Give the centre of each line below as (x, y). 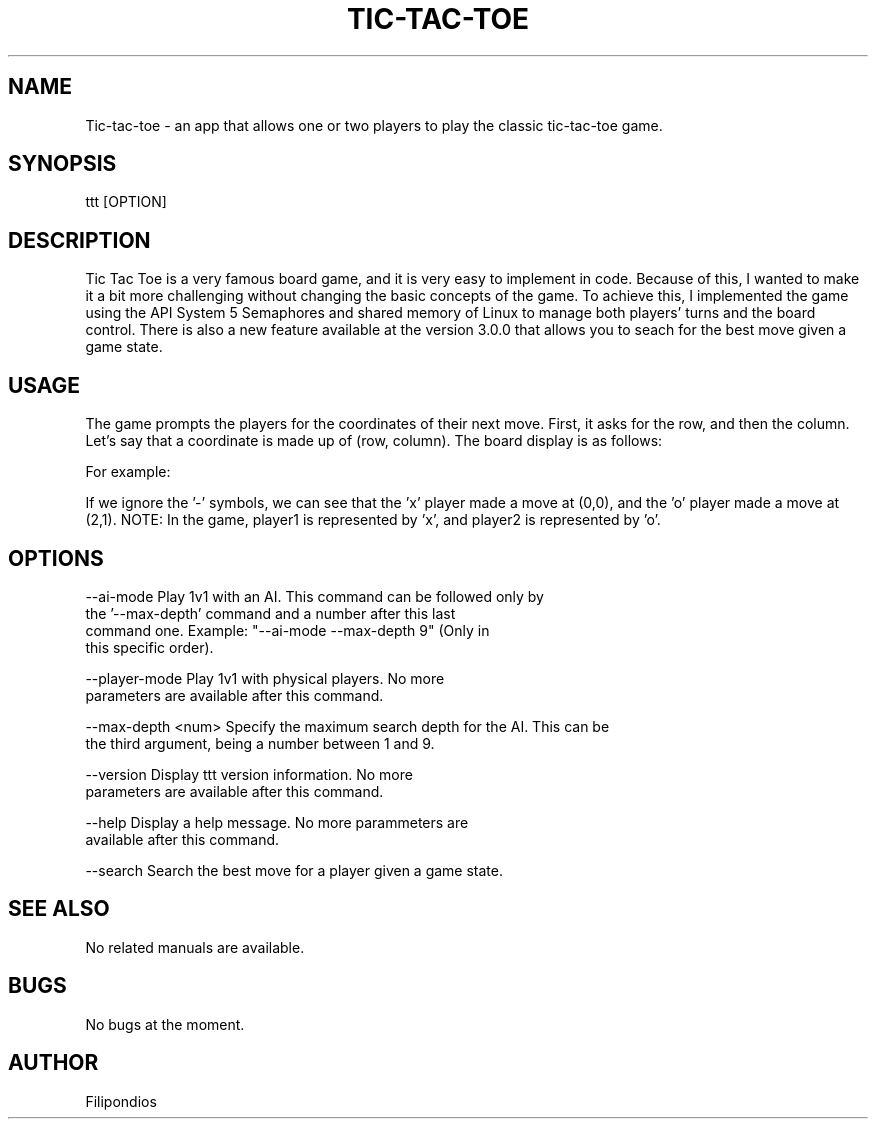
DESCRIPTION (79, 240)
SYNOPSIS (62, 164)
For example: (128, 472)
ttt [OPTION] (126, 202)
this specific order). (149, 647)
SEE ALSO (59, 909)
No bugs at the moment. (165, 1024)
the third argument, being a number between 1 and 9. (260, 743)
